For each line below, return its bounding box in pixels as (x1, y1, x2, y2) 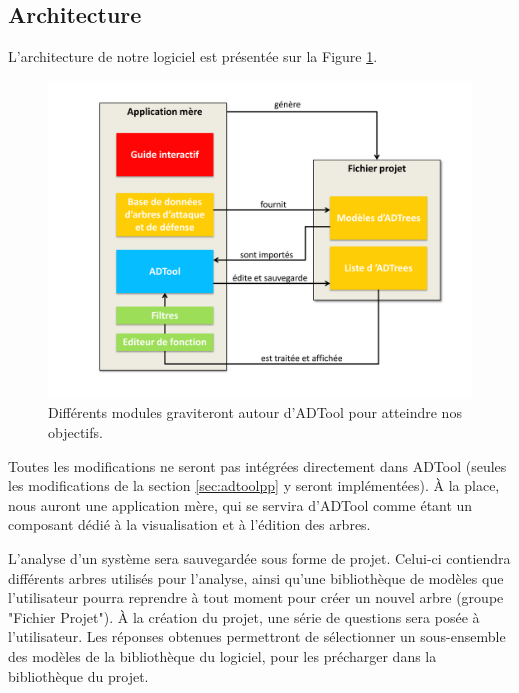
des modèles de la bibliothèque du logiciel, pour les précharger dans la (8, 645, 437, 666)
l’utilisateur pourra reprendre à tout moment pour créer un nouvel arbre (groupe (8, 587, 504, 608)
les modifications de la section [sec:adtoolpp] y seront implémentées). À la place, (8, 475, 500, 496)
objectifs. (48, 421, 103, 442)
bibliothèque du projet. (8, 665, 149, 686)
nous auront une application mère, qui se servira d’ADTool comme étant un (8, 494, 473, 515)
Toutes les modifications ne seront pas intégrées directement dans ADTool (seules (8, 455, 507, 476)
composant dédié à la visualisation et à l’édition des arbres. (8, 514, 371, 535)
